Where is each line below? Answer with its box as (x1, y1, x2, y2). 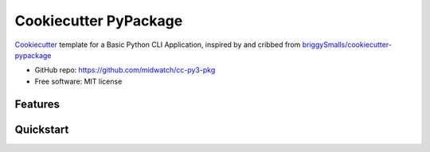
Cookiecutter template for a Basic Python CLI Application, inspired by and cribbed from (14, 40, 301, 49)
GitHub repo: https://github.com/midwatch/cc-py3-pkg (34, 65, 216, 75)
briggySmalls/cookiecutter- (302, 40, 392, 49)
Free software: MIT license (34, 76, 123, 86)
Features (14, 97, 60, 111)
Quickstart (14, 123, 69, 136)
